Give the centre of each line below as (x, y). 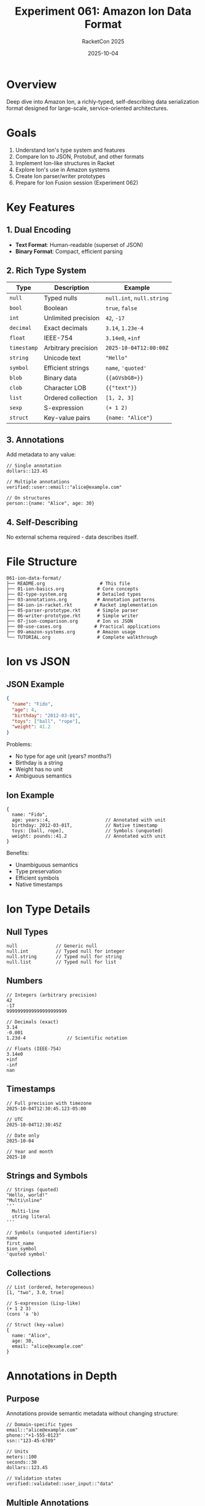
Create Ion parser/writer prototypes (60, 176)
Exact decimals (66, 328)
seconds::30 (21, 1462)
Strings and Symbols (47, 1175)
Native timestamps (39, 884)
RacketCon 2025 (103, 41)
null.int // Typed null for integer (65, 951)
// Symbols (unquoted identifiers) (52, 1233)
